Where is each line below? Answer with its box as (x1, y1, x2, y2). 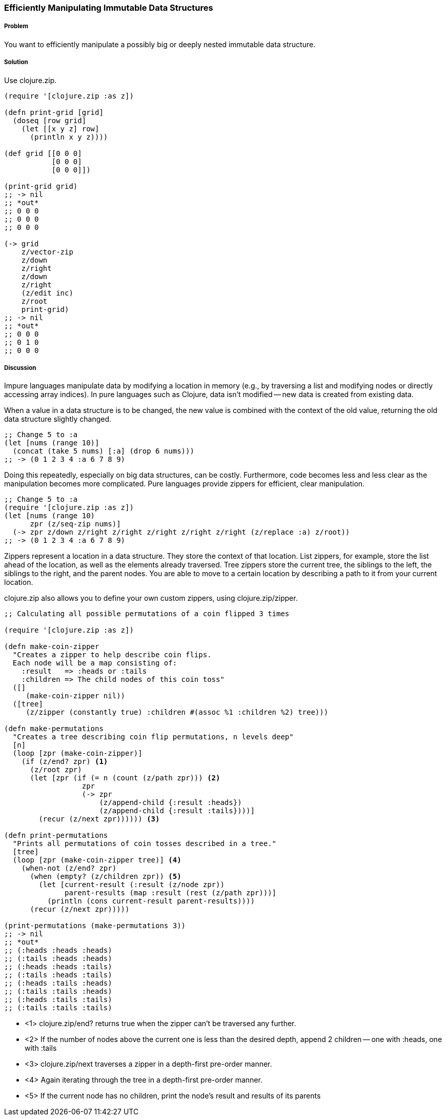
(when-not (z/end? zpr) (21, 864, 117, 873)
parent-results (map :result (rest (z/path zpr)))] (65, 889, 277, 897)
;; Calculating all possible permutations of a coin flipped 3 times (4, 610, 290, 618)
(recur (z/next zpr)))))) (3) (38, 815, 160, 823)
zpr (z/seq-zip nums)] (30, 520, 121, 528)
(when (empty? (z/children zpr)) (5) (30, 872, 181, 881)
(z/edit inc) (21, 288, 73, 297)
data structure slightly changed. (4, 415, 112, 424)
